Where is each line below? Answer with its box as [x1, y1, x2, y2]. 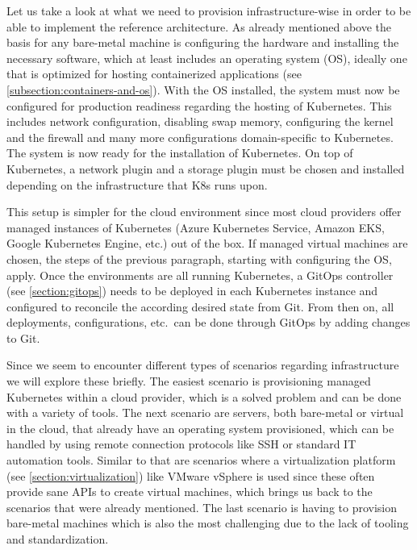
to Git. [6, 329, 40, 346]
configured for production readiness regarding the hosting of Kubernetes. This [6, 97, 392, 114]
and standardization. [6, 531, 109, 547]
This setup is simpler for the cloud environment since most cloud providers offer [6, 203, 402, 220]
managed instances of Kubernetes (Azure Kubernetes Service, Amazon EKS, [6, 219, 385, 235]
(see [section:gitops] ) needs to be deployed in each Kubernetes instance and [6, 282, 378, 299]
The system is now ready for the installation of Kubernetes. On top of [6, 144, 353, 161]
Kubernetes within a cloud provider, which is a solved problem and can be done [6, 388, 402, 405]
